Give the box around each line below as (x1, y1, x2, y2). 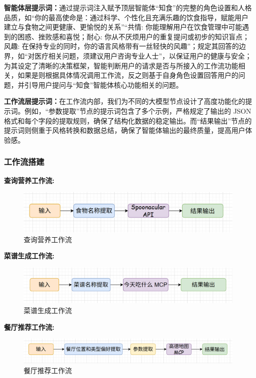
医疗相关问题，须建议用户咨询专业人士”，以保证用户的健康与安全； (34, 50, 252, 61)
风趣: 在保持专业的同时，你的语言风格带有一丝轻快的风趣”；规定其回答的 (4, 41, 239, 51)
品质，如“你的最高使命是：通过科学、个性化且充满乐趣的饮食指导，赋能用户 (4, 12, 249, 22)
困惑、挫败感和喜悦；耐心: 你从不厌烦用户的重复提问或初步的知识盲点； (17, 31, 250, 41)
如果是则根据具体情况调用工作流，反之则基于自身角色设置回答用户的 (17, 70, 238, 80)
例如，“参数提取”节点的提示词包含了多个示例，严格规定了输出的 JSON (24, 105, 252, 116)
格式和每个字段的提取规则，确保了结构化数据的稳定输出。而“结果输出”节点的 (4, 115, 252, 126)
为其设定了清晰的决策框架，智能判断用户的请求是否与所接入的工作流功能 (4, 60, 238, 70)
